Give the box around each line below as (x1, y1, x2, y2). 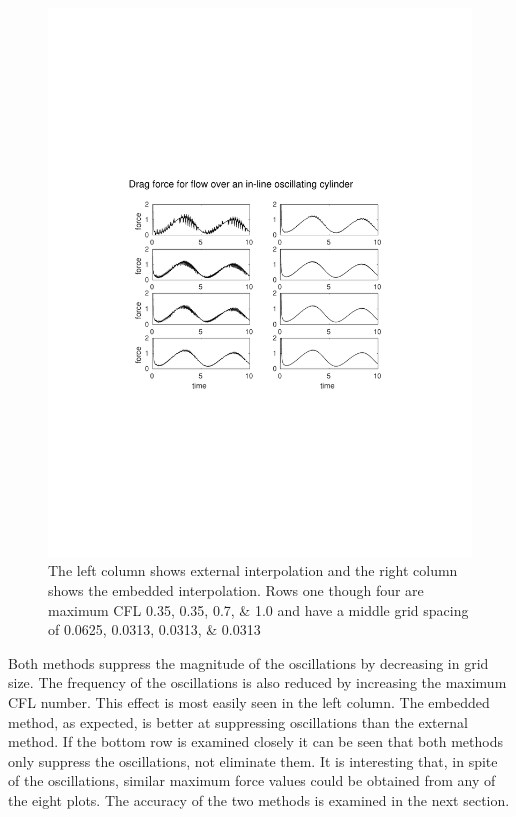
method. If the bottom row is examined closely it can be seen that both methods (8, 731, 503, 752)
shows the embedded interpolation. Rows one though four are (48, 580, 424, 601)
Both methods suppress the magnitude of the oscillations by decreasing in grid (8, 652, 489, 673)
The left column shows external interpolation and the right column (48, 560, 458, 581)
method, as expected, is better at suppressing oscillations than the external (8, 711, 468, 732)
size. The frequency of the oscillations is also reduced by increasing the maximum (8, 672, 507, 693)
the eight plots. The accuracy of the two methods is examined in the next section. (8, 790, 510, 811)
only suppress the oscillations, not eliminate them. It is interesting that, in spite (8, 750, 498, 771)
